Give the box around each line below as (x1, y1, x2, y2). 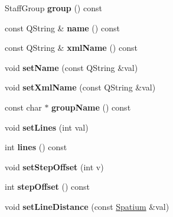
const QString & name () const (5, 21, 120, 34)
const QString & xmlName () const (5, 41, 138, 54)
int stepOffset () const (5, 180, 90, 193)
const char (5, 101, 42, 113)
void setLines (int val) (5, 121, 89, 133)
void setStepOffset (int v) (5, 160, 104, 173)
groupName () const (51, 101, 131, 113)
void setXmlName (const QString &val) (5, 81, 156, 93)
